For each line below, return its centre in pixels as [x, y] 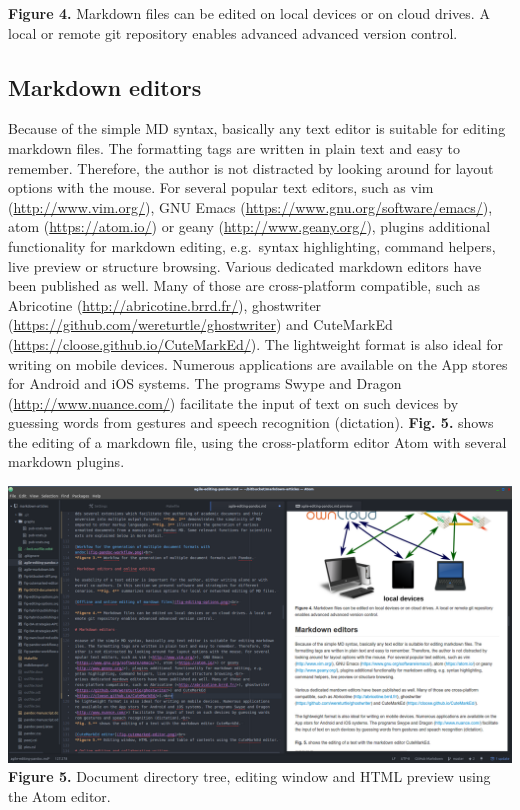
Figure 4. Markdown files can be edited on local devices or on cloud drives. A [249, 13]
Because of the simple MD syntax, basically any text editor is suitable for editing [257, 128]
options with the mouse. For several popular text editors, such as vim [221, 187]
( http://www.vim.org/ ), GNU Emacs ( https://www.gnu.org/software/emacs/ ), [250, 206]
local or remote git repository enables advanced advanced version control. [233, 32]
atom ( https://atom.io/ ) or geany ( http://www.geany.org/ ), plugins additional [249, 226]
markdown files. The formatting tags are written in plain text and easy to [234, 147]
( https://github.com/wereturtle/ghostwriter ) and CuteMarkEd [200, 324]
